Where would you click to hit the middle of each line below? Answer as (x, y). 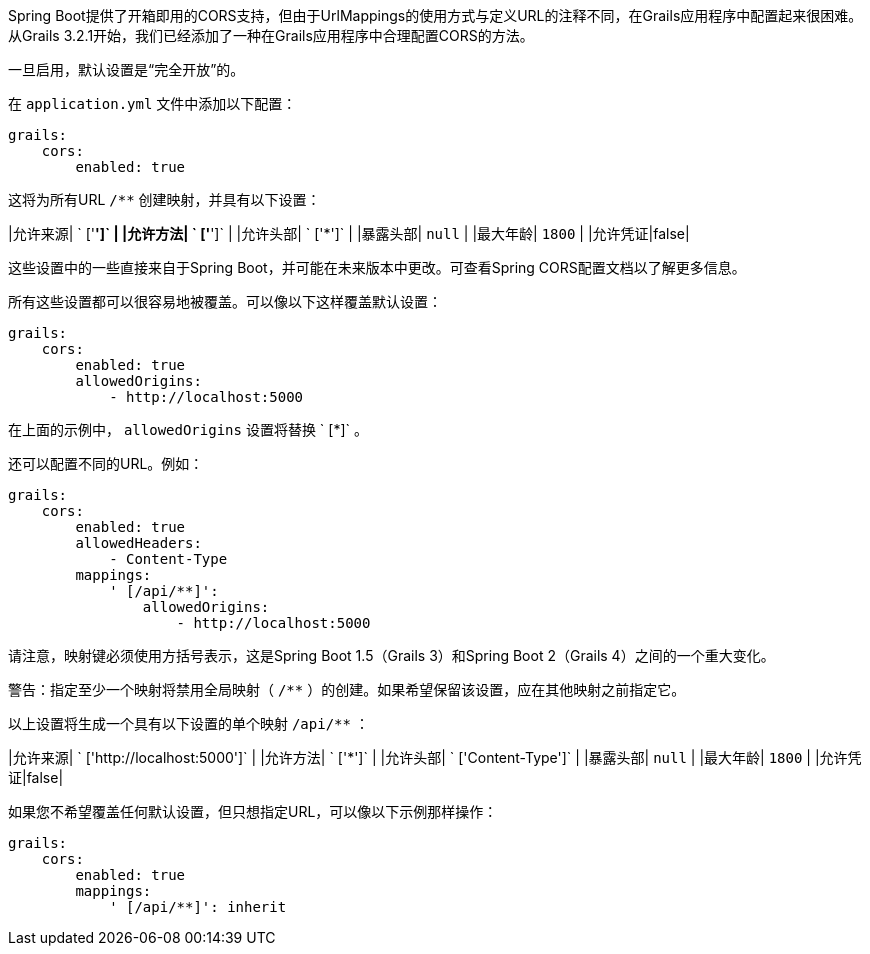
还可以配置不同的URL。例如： (106, 463)
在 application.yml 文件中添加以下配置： (152, 103)
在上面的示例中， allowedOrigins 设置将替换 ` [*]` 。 (188, 429)
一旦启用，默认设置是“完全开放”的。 (126, 69)
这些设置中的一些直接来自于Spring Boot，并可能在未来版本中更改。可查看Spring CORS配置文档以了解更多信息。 (377, 267)
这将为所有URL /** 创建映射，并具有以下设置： (164, 199)
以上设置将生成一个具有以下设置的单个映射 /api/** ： (188, 723)
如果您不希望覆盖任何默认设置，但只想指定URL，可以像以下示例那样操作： (253, 811)
